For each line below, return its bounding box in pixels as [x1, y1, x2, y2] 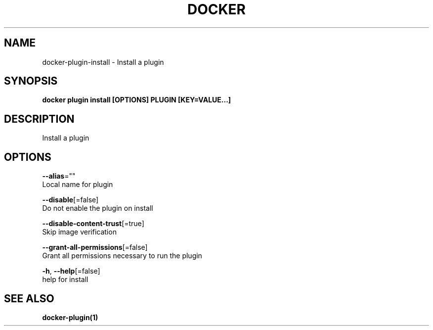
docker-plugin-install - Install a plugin [42, 57, 164, 66]
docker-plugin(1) [42, 313, 98, 322]
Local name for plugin [42, 180, 113, 189]
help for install [42, 275, 88, 284]
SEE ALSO [4, 292, 54, 305]
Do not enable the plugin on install [42, 204, 153, 213]
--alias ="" [42, 172, 76, 181]
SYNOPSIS [4, 75, 58, 88]
